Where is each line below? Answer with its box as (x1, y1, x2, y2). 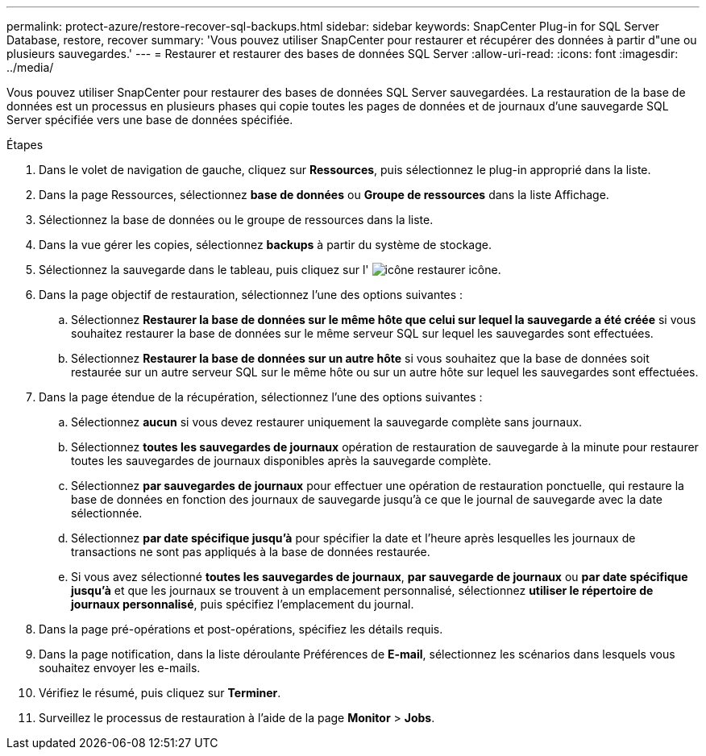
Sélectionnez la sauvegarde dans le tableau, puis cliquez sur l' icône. (39, 263, 501, 276)
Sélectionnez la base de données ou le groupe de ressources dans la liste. (39, 213, 434, 226)
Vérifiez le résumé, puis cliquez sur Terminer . (39, 686, 281, 700)
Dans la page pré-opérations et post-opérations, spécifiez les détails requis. (39, 622, 443, 636)
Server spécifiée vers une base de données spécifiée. (6, 113, 293, 127)
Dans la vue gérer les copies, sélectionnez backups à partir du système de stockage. (39, 238, 492, 251)
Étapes (6, 138, 44, 152)
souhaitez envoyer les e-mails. (39, 661, 201, 675)
